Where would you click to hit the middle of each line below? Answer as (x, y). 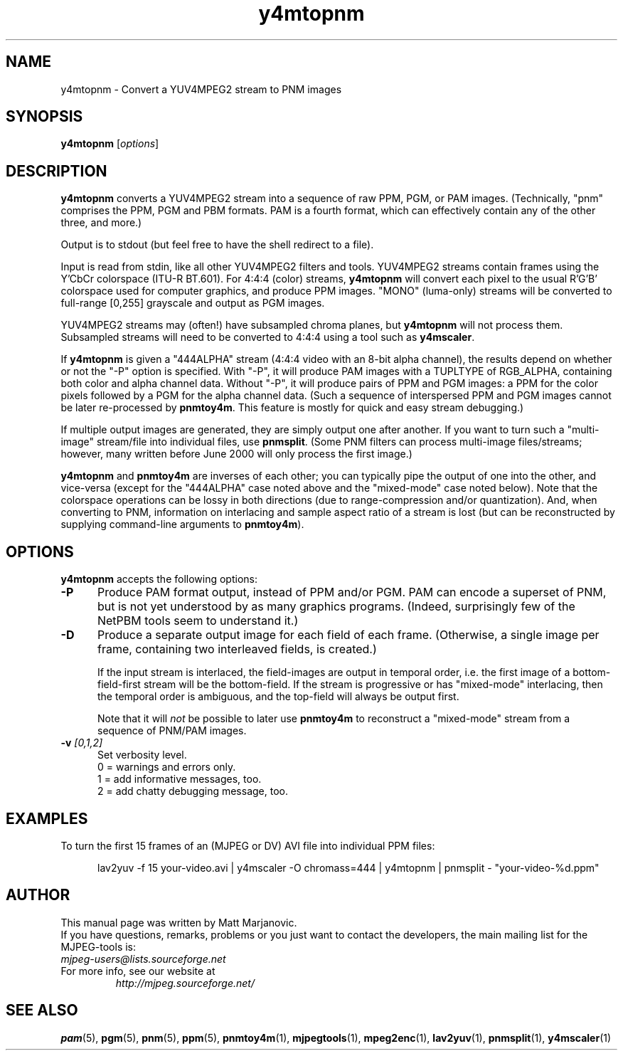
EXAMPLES (47, 818)
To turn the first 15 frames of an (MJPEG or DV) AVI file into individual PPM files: (248, 845)
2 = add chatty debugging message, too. (193, 791)
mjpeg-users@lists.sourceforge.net (143, 959)
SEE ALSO (42, 1010)
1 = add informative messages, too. (180, 779)
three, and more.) (101, 223)
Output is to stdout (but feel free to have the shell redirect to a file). (217, 245)
